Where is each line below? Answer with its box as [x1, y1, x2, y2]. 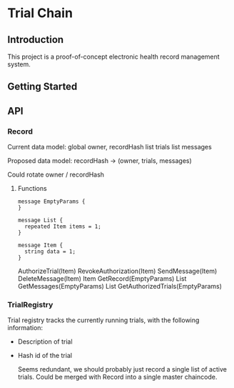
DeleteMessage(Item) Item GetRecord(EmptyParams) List [17, 274, 187, 283]
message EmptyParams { [17, 198, 86, 205]
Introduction [7, 34, 64, 46]
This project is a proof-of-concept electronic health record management [7, 52, 220, 61]
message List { [17, 217, 63, 224]
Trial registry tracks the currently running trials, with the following [7, 316, 200, 324]
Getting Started [7, 81, 78, 93]
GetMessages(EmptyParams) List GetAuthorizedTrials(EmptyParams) [17, 282, 223, 291]
